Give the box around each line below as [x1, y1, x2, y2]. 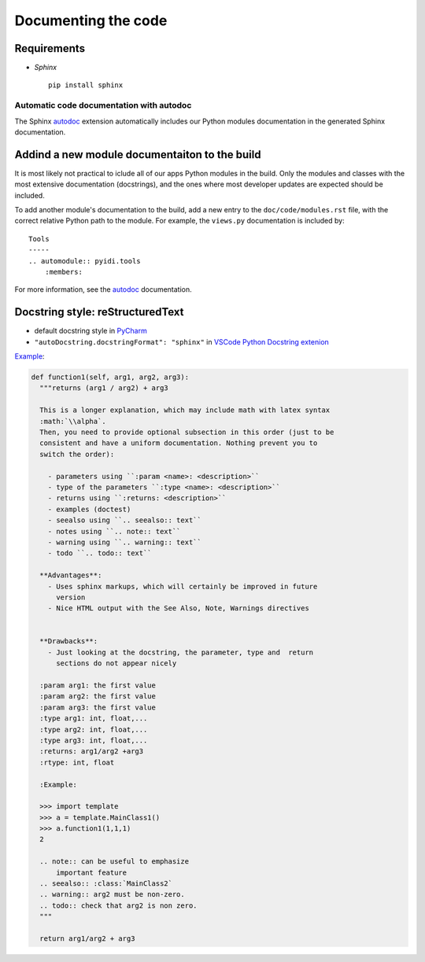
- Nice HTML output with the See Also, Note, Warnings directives [47, 604, 310, 613]
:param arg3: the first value [39, 702, 157, 712]
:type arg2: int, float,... [39, 724, 148, 734]
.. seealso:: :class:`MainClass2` [39, 879, 173, 888]
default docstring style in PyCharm [34, 326, 147, 336]
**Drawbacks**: [39, 637, 98, 646]
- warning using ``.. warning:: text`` [47, 537, 202, 547]
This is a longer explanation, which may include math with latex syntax [39, 406, 331, 415]
